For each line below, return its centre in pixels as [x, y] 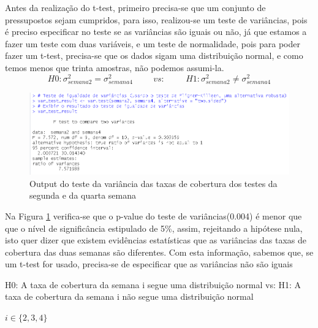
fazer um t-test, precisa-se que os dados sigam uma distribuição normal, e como [154, 55]
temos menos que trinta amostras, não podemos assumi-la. [115, 67]
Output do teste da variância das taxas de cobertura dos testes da [153, 183]
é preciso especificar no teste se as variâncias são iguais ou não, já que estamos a [156, 32]
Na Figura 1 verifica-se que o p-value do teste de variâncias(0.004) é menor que [153, 215]
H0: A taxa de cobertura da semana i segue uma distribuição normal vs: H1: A [153, 284]
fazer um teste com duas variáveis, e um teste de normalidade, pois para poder [153, 43]
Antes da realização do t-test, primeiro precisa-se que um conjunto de [135, 7]
